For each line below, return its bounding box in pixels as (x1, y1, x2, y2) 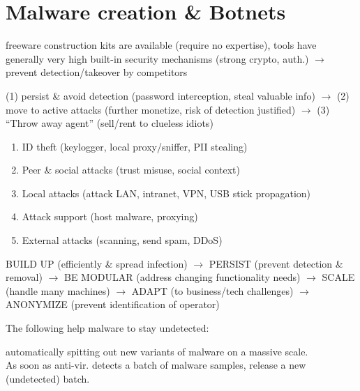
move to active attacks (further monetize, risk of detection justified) (6, 102, 296, 116)
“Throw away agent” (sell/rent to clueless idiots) (6, 116, 213, 130)
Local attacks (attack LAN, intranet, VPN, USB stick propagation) (22, 185, 311, 200)
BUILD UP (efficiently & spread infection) (6, 256, 188, 270)
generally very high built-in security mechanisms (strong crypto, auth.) (6, 51, 309, 66)
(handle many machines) (6, 283, 110, 298)
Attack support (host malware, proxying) (22, 209, 198, 224)
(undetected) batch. (6, 371, 90, 385)
